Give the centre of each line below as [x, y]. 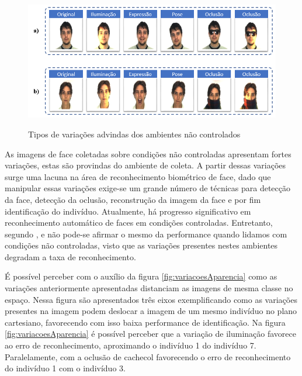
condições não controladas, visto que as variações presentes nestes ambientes [141, 245]
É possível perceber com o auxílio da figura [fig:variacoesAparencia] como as [141, 276]
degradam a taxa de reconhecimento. [70, 256]
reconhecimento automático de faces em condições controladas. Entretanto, [139, 223]
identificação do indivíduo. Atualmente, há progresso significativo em [128, 211]
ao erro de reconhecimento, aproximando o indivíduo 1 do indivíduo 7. [131, 345]
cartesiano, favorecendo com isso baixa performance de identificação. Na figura [145, 322]
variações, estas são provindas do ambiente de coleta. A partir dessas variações [145, 165]
